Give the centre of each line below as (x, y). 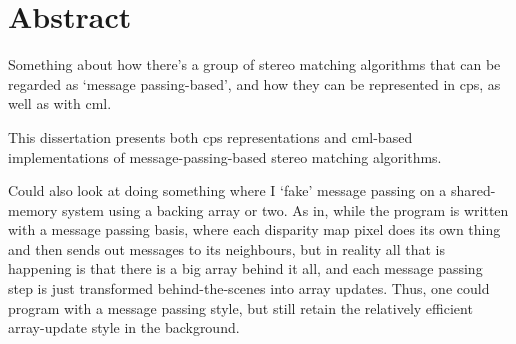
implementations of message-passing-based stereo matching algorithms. (225, 156)
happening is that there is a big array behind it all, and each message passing (245, 268)
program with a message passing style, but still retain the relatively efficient (240, 307)
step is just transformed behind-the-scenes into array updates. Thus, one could (249, 288)
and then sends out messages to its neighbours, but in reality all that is (227, 248)
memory (33, 209)
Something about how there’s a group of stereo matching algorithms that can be (254, 64)
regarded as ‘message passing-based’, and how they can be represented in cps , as (254, 83)
